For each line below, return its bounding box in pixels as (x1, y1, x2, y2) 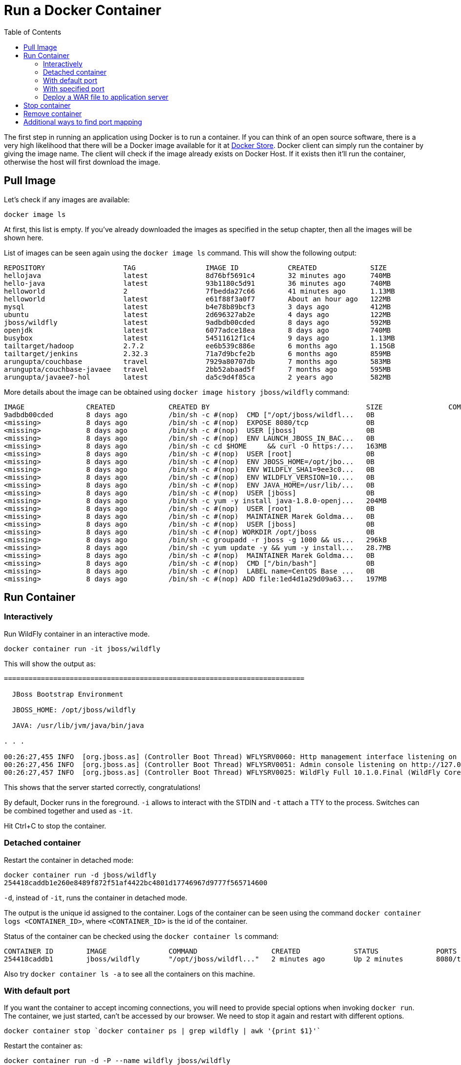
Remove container (23, 109, 82, 118)
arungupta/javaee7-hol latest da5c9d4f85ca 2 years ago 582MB (4, 373, 391, 381)
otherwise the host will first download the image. (4, 157, 160, 166)
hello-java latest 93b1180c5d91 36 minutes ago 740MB (4, 279, 391, 287)
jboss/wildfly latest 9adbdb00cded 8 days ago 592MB (4, 318, 391, 326)
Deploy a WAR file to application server (43, 92, 168, 101)
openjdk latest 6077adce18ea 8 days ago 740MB (4, 326, 391, 334)
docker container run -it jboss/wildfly (4, 644, 161, 653)
